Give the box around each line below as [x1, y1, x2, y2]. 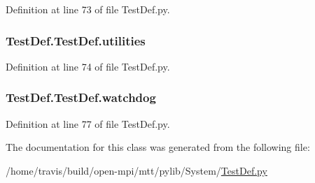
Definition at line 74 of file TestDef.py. [6, 59, 170, 73]
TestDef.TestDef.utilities [6, 31, 146, 49]
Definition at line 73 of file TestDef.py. [6, 2, 170, 16]
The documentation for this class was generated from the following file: [6, 140, 310, 154]
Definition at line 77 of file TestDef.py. [6, 116, 170, 131]
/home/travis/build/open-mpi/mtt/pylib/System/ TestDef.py [6, 163, 267, 177]
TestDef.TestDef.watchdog [6, 89, 156, 106]
